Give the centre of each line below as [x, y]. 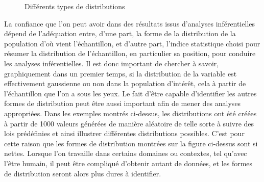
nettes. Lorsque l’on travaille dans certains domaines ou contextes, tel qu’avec [126, 153]
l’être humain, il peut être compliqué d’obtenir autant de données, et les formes [128, 163]
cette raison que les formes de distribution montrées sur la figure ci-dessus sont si [131, 143]
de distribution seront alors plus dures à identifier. [83, 173]
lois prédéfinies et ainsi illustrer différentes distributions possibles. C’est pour [124, 133]
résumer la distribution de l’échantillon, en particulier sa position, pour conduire [130, 53]
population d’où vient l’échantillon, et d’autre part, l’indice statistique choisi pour [132, 43]
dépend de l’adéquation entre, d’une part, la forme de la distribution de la [120, 33]
